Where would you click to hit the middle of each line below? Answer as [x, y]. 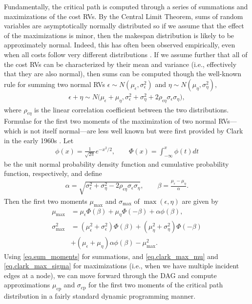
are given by [200, 201]
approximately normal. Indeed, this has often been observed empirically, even [120, 45]
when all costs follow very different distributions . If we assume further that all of [126, 54]
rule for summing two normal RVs [54, 84]
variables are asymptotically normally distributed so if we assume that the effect [124, 26]
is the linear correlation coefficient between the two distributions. [132, 109]
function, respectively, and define [53, 173]
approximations [27, 285]
